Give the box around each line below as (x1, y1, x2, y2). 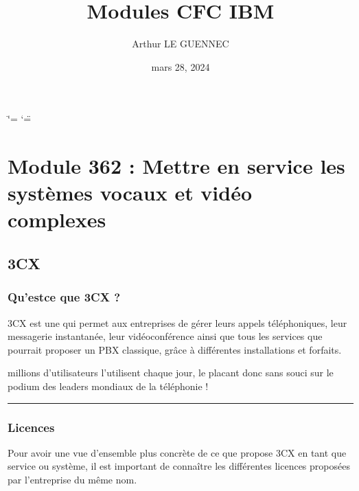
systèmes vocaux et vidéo (8, 179, 253, 207)
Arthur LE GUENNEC (132, 36, 229, 51)
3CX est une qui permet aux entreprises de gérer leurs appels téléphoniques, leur (8, 315, 347, 330)
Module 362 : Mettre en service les (8, 152, 345, 180)
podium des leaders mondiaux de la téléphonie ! (8, 379, 209, 393)
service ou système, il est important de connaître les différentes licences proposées (8, 459, 350, 473)
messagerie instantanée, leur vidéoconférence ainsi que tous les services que (8, 329, 323, 343)
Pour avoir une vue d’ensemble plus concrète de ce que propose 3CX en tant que (8, 445, 347, 459)
